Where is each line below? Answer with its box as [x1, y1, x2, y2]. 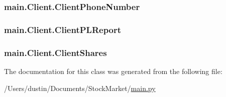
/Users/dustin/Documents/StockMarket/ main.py [4, 82, 156, 93]
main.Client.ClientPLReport [4, 23, 122, 35]
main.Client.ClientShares [4, 46, 107, 58]
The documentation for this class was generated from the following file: [4, 65, 222, 76]
